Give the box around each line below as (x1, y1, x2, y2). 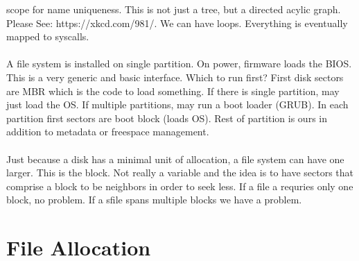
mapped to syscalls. (6, 29, 89, 44)
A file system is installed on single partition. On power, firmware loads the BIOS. (6, 56, 352, 71)
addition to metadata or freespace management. (6, 124, 209, 139)
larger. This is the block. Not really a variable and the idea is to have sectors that (6, 165, 354, 180)
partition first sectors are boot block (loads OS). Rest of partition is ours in (6, 110, 327, 125)
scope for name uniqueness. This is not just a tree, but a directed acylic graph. (6, 2, 341, 16)
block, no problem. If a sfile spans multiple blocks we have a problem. (6, 192, 302, 207)
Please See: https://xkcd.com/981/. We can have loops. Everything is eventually (6, 15, 348, 30)
